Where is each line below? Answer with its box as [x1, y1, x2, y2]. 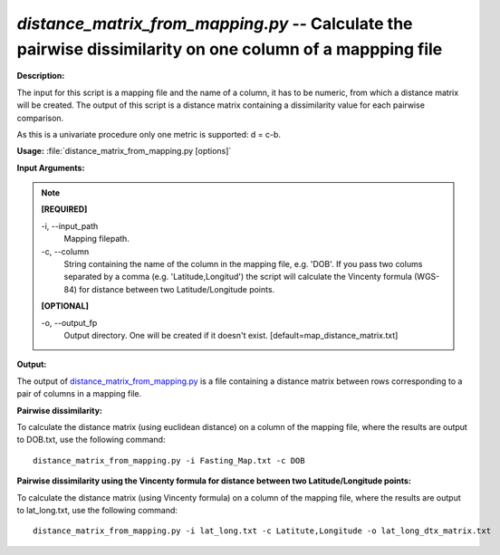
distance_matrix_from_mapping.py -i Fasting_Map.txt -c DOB [33, 455, 305, 465]
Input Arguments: [16, 162, 85, 173]
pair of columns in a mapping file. [16, 388, 142, 399]
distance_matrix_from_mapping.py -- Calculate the [16, 14, 413, 33]
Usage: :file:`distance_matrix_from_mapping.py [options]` [16, 146, 232, 157]
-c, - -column [41, 245, 90, 257]
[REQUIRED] [41, 204, 88, 215]
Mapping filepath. [63, 234, 130, 244]
